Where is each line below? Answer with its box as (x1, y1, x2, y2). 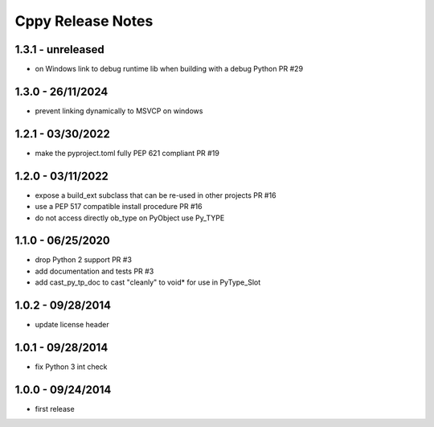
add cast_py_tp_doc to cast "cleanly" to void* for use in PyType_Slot (35, 277, 261, 287)
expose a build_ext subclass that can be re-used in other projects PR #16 (35, 190, 276, 200)
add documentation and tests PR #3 (35, 266, 154, 276)
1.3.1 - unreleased (14, 43, 104, 56)
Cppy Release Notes (14, 12, 154, 30)
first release (35, 404, 76, 413)
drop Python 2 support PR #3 (35, 255, 133, 265)
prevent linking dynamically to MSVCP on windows (35, 105, 203, 116)
